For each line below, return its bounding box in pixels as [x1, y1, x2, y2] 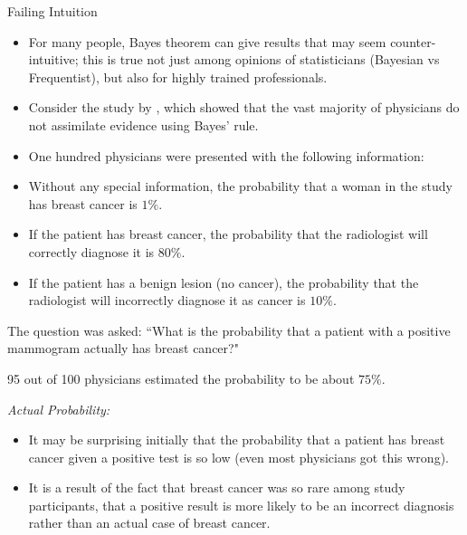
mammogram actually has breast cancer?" [7, 339, 239, 358]
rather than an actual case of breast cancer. [28, 513, 271, 532]
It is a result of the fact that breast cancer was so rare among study [28, 478, 405, 497]
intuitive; [28, 50, 79, 69]
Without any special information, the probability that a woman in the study [28, 177, 453, 196]
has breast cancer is [28, 194, 138, 213]
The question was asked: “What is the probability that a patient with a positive [7, 320, 451, 339]
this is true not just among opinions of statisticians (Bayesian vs [82, 50, 440, 69]
